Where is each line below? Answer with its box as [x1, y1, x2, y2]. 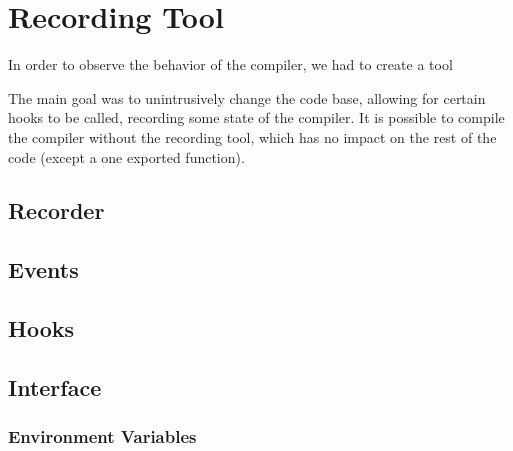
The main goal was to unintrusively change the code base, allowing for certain [8, 87, 486, 108]
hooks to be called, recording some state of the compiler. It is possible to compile [8, 107, 505, 128]
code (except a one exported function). [8, 146, 245, 167]
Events [8, 254, 79, 285]
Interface [8, 371, 102, 402]
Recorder [8, 195, 105, 226]
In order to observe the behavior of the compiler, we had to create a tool [8, 54, 453, 75]
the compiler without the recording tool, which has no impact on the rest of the [8, 126, 497, 147]
